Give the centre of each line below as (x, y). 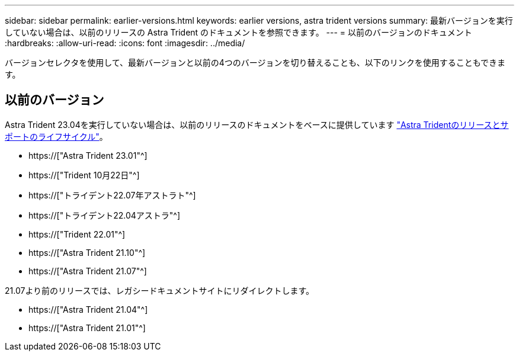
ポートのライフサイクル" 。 (56, 136)
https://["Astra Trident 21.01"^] (87, 328)
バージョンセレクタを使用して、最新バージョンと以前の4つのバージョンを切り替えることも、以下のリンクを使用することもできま (255, 62)
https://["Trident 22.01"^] (77, 234)
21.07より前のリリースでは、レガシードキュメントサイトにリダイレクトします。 (160, 290)
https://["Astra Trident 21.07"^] (88, 271)
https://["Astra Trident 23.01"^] (88, 155)
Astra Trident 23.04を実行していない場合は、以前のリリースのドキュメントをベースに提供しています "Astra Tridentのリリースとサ (257, 124)
